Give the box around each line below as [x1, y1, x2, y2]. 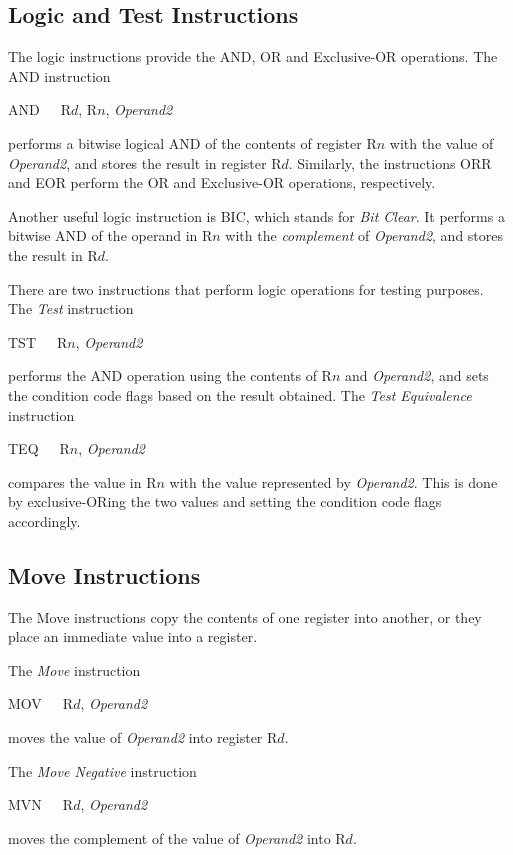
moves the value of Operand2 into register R [8, 727, 278, 748]
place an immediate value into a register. [8, 626, 258, 647]
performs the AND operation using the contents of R [8, 365, 332, 386]
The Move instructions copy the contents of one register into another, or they [8, 606, 482, 627]
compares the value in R [8, 471, 157, 492]
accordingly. [8, 510, 81, 531]
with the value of [389, 132, 494, 153]
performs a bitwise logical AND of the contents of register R [8, 132, 377, 153]
